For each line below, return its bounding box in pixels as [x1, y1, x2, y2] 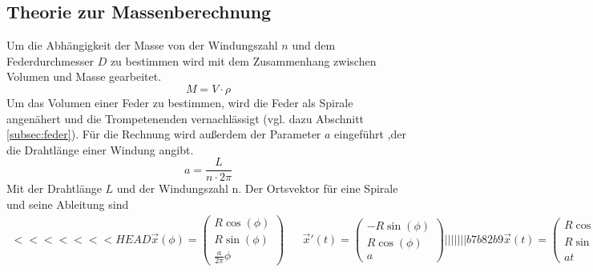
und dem [292, 37, 336, 54]
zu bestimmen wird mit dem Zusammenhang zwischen [110, 52, 377, 69]
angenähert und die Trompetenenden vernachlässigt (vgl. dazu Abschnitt [6, 110, 365, 126]
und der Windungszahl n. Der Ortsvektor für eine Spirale [116, 180, 398, 197]
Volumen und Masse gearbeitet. [6, 68, 162, 85]
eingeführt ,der [334, 126, 407, 142]
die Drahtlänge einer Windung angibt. [6, 141, 194, 158]
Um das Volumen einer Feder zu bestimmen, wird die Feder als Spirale [6, 94, 353, 110]
